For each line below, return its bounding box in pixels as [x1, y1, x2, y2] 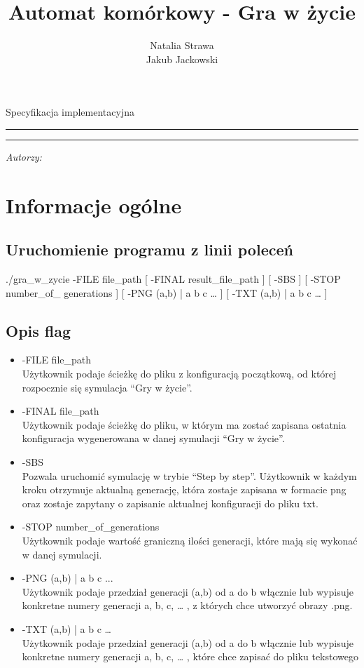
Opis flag [6, 319, 71, 341]
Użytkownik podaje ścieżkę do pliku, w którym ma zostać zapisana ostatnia [22, 417, 346, 432]
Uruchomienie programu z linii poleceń [6, 239, 293, 260]
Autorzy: [6, 149, 42, 163]
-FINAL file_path [22, 403, 99, 418]
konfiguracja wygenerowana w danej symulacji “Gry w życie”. [22, 431, 285, 446]
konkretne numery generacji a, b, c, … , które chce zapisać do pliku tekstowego [22, 649, 358, 664]
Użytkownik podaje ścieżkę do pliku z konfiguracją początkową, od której [22, 366, 337, 381]
